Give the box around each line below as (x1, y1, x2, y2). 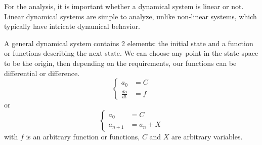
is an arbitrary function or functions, (26, 131, 140, 141)
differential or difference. (4, 67, 80, 78)
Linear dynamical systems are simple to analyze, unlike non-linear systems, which (4, 11, 257, 21)
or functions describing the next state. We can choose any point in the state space (4, 48, 258, 58)
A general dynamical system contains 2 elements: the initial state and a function (4, 38, 253, 48)
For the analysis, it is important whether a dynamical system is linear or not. (4, 1, 244, 11)
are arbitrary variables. (171, 131, 243, 141)
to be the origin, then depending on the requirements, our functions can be (4, 57, 237, 68)
